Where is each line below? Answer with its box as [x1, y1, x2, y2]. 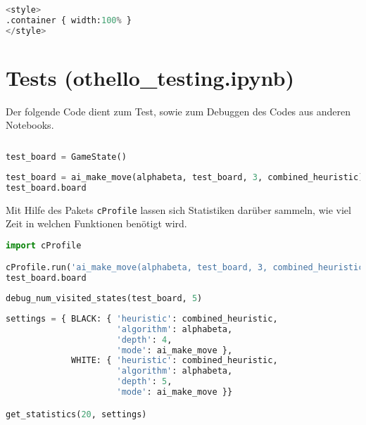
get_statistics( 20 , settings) [6, 409, 147, 419]
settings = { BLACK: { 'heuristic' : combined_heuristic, [6, 313, 278, 324]
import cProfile [6, 240, 82, 250]
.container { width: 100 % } [6, 15, 132, 25]
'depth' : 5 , [116, 376, 172, 387]
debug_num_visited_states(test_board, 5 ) [6, 293, 203, 304]
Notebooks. [6, 118, 54, 132]
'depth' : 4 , [116, 334, 172, 345]
